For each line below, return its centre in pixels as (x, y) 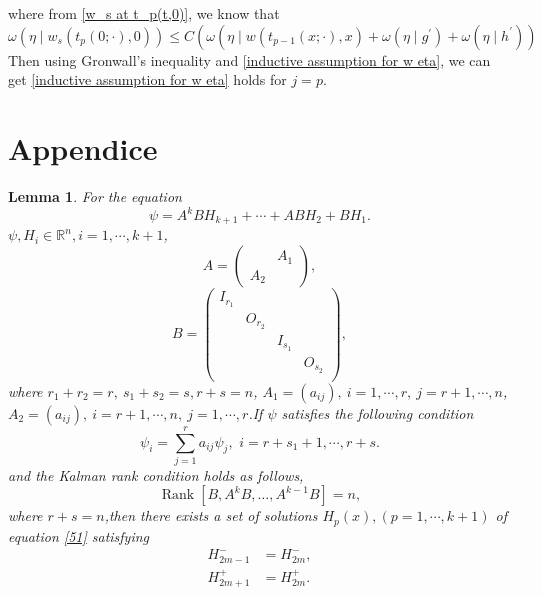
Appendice (83, 147)
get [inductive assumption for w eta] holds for (147, 79)
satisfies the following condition (377, 412)
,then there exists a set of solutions (211, 515)
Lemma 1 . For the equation (95, 195)
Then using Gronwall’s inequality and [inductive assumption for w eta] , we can (249, 59)
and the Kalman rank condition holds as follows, (156, 474)
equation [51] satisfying (79, 535)
